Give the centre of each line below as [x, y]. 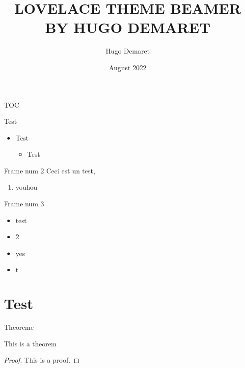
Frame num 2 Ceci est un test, [50, 170]
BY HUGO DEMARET [128, 27]
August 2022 [128, 67]
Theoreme [19, 327]
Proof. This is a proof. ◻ [42, 360]
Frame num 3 [24, 204]
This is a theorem [30, 343]
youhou [27, 187]
